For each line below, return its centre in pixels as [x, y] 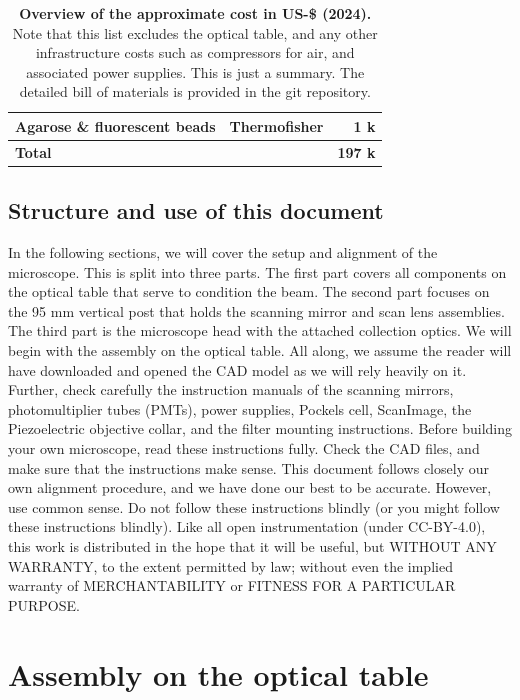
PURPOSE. [44, 604]
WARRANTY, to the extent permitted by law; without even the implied [230, 565]
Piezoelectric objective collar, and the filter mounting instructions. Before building [260, 428]
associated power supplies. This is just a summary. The [195, 71]
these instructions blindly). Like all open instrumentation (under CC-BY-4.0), [247, 526]
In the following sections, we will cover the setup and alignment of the [223, 252]
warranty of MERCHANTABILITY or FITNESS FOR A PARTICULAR [232, 585]
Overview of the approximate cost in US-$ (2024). [195, 13]
